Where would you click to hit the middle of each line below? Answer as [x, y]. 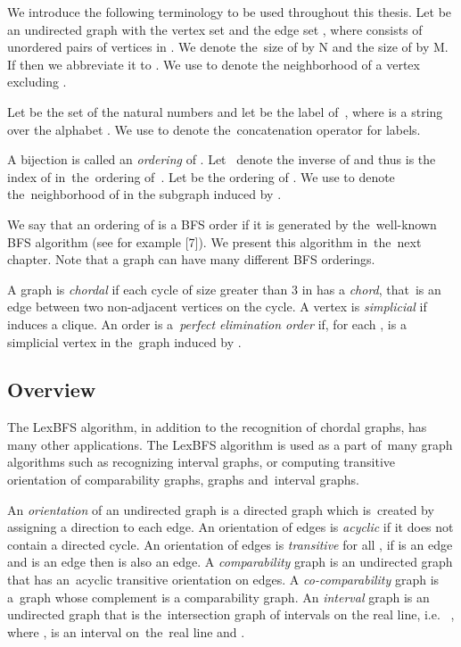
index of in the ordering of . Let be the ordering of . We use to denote [201, 176]
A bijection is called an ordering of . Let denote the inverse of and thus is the [222, 159]
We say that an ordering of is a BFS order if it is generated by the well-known [222, 224]
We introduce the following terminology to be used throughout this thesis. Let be [230, 12]
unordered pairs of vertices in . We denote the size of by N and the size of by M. [228, 47]
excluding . [37, 82]
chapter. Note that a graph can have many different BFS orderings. [191, 259]
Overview [52, 390]
